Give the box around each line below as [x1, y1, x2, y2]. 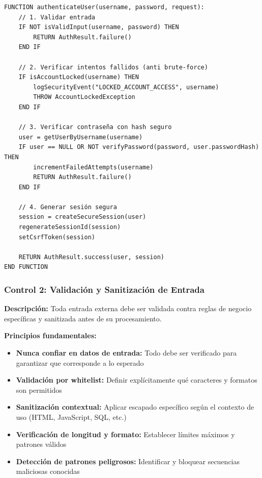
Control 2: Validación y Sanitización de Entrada [4, 283, 205, 295]
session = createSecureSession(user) [18, 213, 147, 221]
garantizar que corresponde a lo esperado [16, 357, 144, 368]
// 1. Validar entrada [18, 13, 95, 21]
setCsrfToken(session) [18, 233, 95, 241]
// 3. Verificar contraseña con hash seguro [18, 123, 172, 131]
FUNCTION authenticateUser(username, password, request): [4, 4, 205, 11]
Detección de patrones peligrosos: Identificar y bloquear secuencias [16, 456, 240, 466]
